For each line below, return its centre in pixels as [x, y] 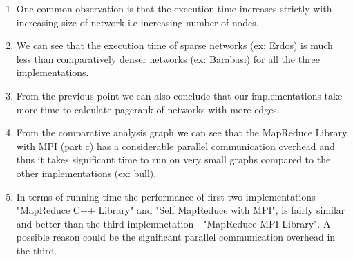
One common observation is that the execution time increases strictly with [174, 8]
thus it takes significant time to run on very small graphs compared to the [173, 159]
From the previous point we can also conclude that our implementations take [179, 95]
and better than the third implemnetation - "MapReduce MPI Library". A [173, 223]
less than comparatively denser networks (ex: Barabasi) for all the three [168, 58]
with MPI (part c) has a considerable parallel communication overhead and [175, 146]
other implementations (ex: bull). [86, 173]
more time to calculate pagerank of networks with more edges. [148, 109]
